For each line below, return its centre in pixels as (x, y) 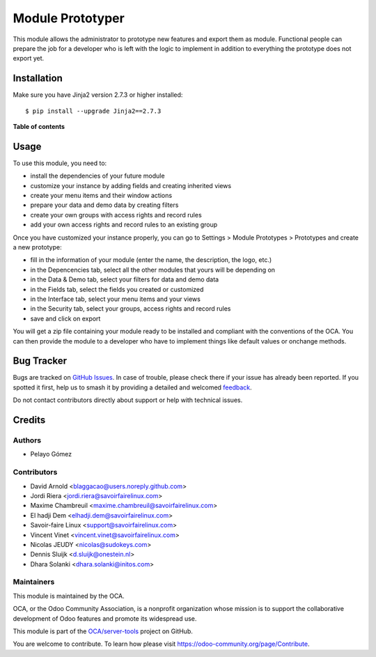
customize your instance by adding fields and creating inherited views (131, 185)
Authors (27, 440)
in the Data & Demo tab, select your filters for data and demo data (125, 279)
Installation (38, 78)
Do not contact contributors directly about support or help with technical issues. (128, 400)
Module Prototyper (69, 18)
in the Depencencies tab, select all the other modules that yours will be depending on (152, 270)
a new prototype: (37, 247)
